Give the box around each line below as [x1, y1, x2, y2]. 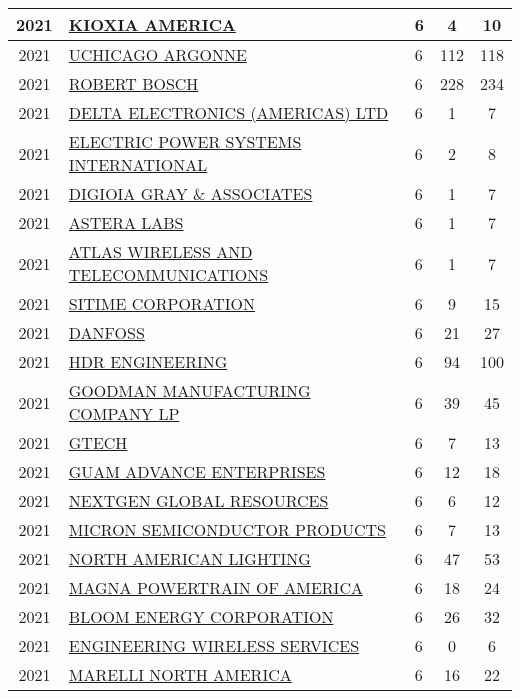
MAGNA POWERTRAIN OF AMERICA [68, 576, 363, 599]
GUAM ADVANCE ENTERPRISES [68, 460, 326, 483]
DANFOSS [68, 321, 145, 344]
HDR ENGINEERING [68, 350, 228, 373]
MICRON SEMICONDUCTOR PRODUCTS [68, 518, 386, 541]
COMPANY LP [68, 402, 180, 425]
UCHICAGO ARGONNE [68, 43, 247, 66]
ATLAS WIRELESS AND [68, 240, 253, 263]
